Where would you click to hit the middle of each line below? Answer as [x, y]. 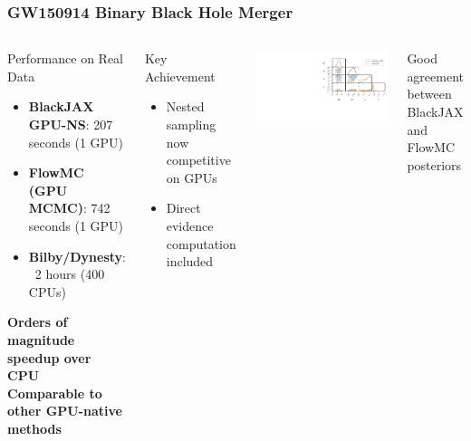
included [190, 261]
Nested [185, 106]
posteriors [434, 164]
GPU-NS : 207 [71, 124]
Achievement [180, 76]
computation [201, 243]
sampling [191, 124]
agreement [436, 76]
